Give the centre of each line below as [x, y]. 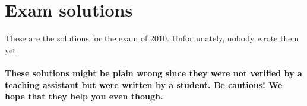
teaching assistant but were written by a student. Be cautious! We [144, 84]
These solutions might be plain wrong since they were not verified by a [153, 73]
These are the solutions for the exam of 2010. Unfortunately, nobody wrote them [152, 38]
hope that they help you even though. [84, 96]
